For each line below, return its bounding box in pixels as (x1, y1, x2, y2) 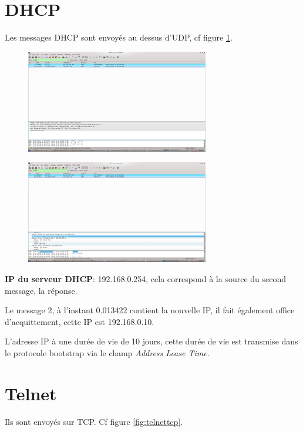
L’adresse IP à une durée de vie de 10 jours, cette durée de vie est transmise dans (5, 335, 298, 347)
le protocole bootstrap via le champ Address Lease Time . (5, 347, 210, 359)
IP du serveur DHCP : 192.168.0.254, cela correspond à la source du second (5, 273, 287, 285)
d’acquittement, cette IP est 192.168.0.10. (5, 315, 154, 327)
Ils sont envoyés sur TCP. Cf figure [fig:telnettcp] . (5, 415, 183, 427)
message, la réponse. (5, 284, 78, 296)
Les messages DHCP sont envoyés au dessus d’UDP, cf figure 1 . (5, 31, 233, 43)
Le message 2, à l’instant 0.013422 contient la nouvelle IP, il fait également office (5, 304, 295, 316)
